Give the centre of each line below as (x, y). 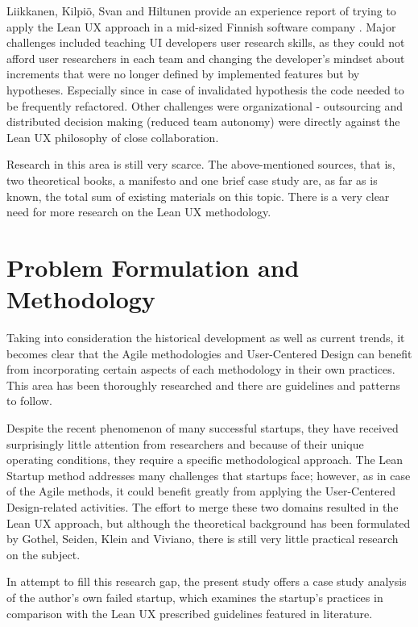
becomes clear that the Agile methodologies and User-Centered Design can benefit (209, 353)
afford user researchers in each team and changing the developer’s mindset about (206, 58)
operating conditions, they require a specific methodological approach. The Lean (205, 460)
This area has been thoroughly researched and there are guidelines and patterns (203, 385)
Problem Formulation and (153, 267)
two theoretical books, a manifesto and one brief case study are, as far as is (192, 180)
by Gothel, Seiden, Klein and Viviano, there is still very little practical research (203, 539)
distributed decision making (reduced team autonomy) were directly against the (203, 121)
